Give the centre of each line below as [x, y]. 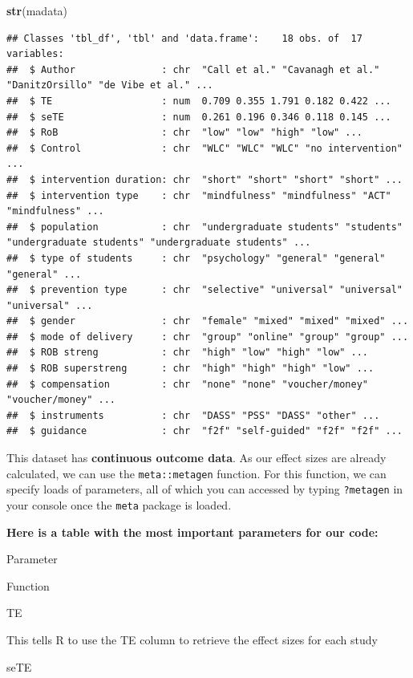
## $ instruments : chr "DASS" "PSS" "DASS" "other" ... [193, 415]
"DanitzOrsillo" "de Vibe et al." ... [110, 85]
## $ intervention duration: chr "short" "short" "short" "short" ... [204, 179]
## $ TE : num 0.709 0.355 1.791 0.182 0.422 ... [199, 101]
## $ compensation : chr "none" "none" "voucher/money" [188, 384]
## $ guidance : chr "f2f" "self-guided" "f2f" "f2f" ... [204, 431]
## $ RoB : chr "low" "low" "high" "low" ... [184, 133]
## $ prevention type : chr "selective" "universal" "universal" [204, 290]
